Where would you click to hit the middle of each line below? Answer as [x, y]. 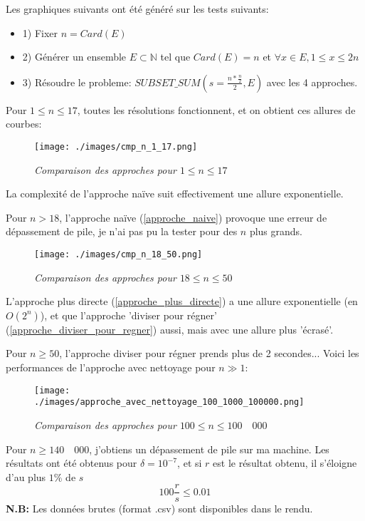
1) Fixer [40, 32]
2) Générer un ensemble [74, 57]
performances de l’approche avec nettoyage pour [111, 367]
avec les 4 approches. [312, 82]
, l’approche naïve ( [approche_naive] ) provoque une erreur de [193, 217]
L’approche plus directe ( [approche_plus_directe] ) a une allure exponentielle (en [182, 301]
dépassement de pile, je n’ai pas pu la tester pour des [122, 231]
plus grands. [276, 231]
